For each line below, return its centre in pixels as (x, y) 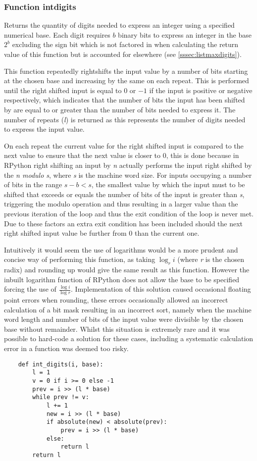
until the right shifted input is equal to (63, 90)
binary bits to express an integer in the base (185, 34)
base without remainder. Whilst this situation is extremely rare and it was (117, 329)
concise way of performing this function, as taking (80, 259)
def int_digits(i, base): (61, 364)
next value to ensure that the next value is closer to (82, 155)
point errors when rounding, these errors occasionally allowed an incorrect (116, 300)
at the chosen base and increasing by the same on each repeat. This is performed (127, 80)
